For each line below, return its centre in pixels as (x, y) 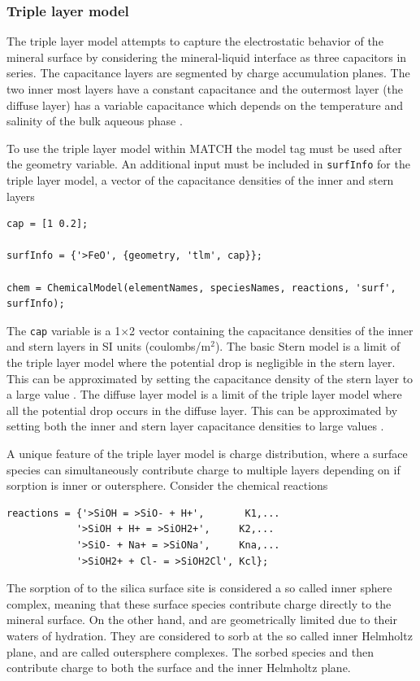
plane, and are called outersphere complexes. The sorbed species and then (191, 651)
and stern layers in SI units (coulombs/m (109, 346)
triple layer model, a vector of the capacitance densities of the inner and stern (200, 180)
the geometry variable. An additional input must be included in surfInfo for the (208, 164)
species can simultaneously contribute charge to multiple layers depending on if (204, 469)
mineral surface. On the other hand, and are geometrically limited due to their (202, 620)
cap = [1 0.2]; (48, 224)
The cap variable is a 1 (64, 330)
